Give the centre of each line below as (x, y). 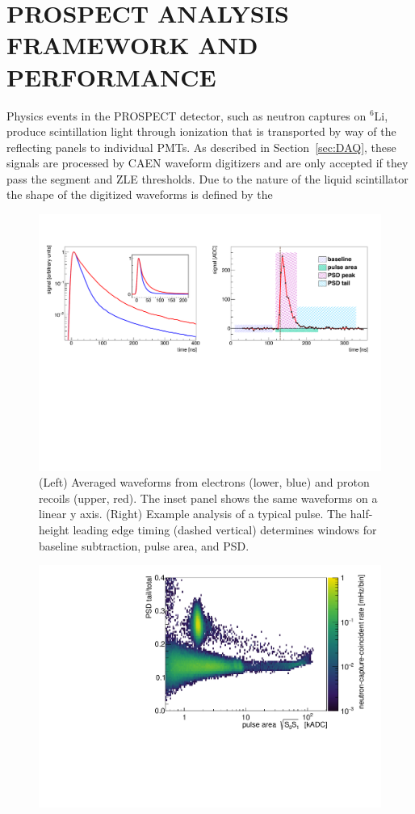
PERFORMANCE (111, 76)
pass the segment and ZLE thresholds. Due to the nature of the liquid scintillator (207, 178)
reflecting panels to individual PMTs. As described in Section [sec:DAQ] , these (201, 147)
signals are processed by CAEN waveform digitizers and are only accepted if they (207, 163)
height (54, 530)
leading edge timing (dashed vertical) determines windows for (225, 530)
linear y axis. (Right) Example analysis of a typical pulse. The (193, 514)
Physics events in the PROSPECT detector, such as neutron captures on (187, 115)
